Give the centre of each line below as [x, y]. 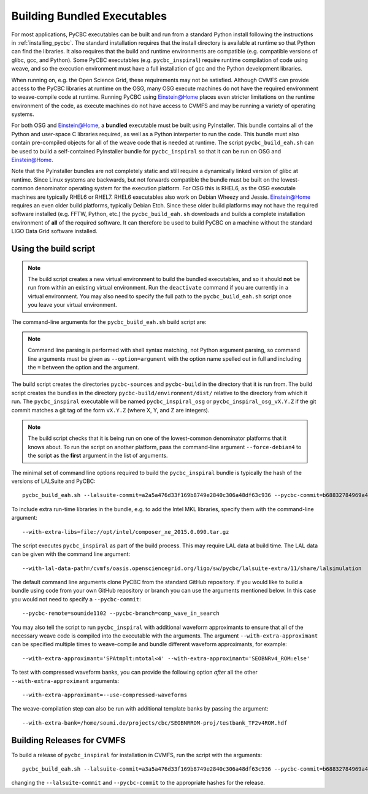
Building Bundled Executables [89, 16]
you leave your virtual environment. [73, 305]
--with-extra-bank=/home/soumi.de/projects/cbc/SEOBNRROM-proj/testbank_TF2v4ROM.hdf [155, 723]
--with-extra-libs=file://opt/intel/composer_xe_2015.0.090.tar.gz [126, 532]
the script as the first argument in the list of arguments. [98, 456]
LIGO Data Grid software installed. [54, 231]
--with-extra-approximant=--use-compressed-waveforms [105, 695]
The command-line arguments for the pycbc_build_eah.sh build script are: [109, 322]
